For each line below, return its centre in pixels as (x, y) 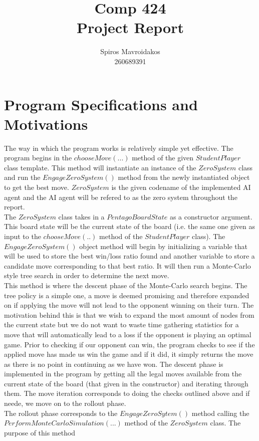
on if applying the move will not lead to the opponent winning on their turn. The (129, 305)
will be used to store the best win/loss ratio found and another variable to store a (129, 256)
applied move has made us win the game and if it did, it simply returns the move (129, 354)
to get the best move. (37, 187)
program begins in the (38, 158)
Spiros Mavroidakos (130, 51)
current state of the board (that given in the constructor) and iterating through (126, 383)
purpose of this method (40, 432)
